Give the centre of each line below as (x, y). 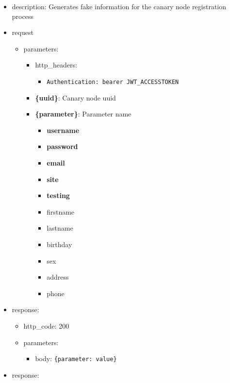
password (62, 146)
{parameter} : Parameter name (83, 114)
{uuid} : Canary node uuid (75, 97)
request (23, 32)
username (63, 130)
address (58, 277)
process (23, 16)
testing (58, 195)
